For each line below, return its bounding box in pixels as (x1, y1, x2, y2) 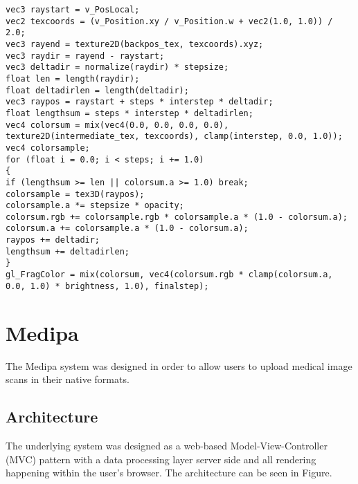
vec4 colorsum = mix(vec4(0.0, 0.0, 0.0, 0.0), (6, 120, 229, 130)
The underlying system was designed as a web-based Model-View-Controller (6, 438, 328, 452)
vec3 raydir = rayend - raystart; (6, 50, 165, 61)
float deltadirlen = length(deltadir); (6, 85, 189, 95)
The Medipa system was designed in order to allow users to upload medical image (6, 358, 352, 373)
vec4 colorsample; (6, 142, 90, 153)
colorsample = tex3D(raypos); (6, 189, 145, 199)
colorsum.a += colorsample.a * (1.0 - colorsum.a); (6, 223, 249, 234)
